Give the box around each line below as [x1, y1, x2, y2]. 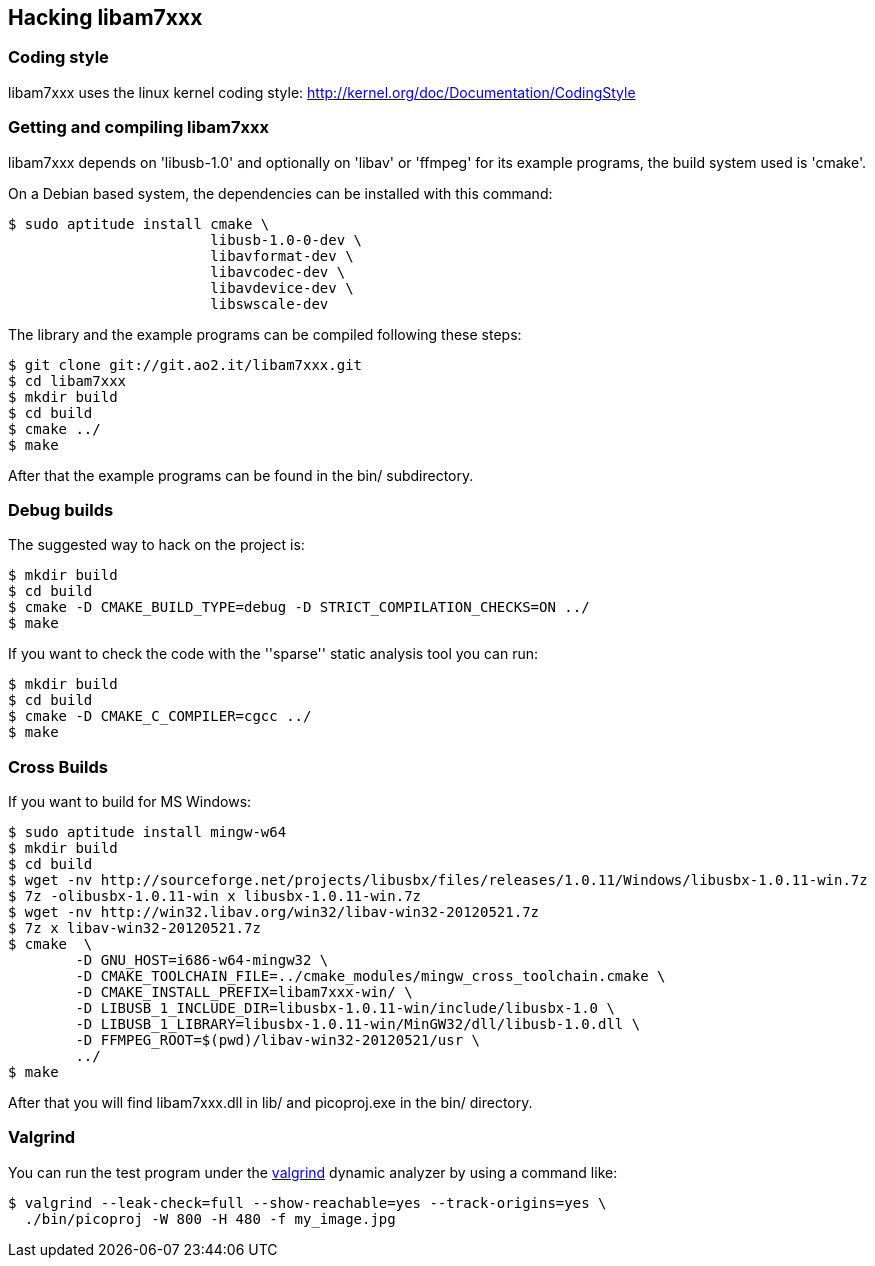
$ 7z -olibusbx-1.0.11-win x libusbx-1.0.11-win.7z [8, 888, 422, 905]
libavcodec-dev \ [210, 263, 346, 280]
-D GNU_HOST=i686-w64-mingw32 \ [75, 952, 329, 969]
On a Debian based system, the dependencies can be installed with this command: [8, 184, 553, 202]
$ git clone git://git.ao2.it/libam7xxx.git [8, 356, 363, 373]
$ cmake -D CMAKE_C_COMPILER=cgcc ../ [8, 708, 312, 725]
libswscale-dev [210, 295, 329, 312]
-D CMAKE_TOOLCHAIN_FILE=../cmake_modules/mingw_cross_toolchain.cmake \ [75, 968, 666, 985]
